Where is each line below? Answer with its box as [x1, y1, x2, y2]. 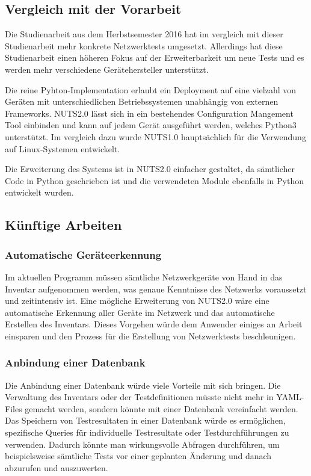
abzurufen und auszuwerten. [5, 461, 108, 474]
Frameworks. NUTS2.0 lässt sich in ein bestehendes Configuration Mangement [5, 107, 294, 119]
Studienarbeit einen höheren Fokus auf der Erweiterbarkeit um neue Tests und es [5, 51, 304, 64]
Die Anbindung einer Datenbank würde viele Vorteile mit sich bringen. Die [5, 379, 281, 391]
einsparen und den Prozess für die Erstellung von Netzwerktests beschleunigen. [5, 329, 296, 342]
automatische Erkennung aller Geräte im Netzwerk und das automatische [5, 306, 275, 318]
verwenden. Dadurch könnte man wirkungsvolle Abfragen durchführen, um [5, 437, 280, 450]
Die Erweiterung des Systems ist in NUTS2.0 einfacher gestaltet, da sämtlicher [5, 162, 295, 175]
